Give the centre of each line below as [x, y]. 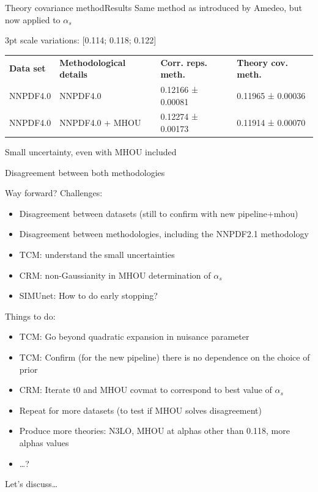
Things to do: [30, 316]
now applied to [33, 19]
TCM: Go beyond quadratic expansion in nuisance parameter [134, 336]
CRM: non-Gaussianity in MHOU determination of [115, 275]
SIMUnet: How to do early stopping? [88, 296]
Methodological [93, 62]
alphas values [44, 442]
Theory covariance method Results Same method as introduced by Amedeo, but [153, 7]
